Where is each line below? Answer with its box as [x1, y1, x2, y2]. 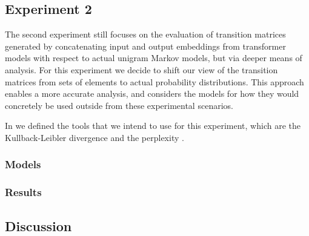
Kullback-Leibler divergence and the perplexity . [5, 131, 184, 143]
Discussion [5, 216, 72, 235]
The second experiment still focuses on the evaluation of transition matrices [5, 28, 286, 41]
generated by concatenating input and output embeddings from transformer [5, 39, 286, 52]
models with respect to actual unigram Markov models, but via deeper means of [5, 51, 302, 64]
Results [5, 185, 42, 200]
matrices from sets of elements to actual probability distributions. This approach [5, 75, 304, 88]
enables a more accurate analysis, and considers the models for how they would [5, 87, 299, 100]
